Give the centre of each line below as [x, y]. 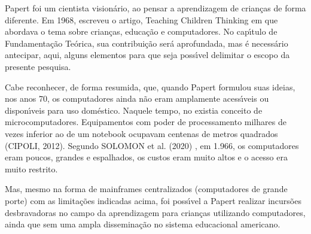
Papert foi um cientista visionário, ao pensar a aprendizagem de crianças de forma [155, 8]
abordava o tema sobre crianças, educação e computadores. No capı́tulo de [141, 31]
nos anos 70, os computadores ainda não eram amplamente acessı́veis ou [137, 98]
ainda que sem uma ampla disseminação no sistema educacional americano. [143, 224]
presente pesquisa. [38, 66]
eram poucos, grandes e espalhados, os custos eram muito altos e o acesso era [146, 157]
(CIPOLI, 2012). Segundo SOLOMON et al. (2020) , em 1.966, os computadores [152, 145]
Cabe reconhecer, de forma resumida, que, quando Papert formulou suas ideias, [150, 86]
